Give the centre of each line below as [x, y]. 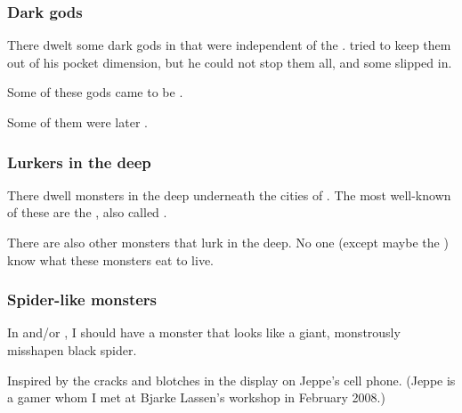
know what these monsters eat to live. [111, 259]
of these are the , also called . [87, 212]
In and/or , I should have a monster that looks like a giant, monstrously [204, 332]
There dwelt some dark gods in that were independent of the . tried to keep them [229, 45]
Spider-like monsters [82, 300]
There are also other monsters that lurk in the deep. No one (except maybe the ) [228, 242]
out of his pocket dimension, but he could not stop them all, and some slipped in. [230, 62]
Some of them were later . [77, 122]
